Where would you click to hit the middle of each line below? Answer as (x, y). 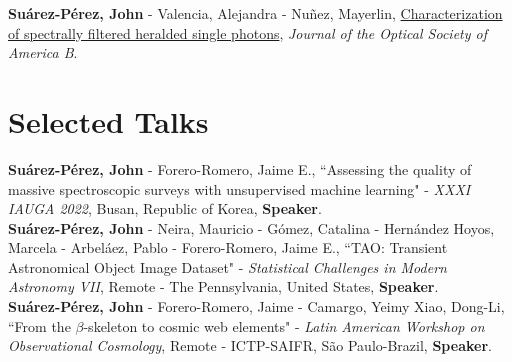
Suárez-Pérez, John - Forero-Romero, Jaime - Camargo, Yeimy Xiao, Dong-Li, (256, 306)
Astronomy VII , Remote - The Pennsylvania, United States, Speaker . (223, 286)
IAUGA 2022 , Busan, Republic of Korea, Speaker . (165, 208)
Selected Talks (108, 120)
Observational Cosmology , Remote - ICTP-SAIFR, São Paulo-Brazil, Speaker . (250, 345)
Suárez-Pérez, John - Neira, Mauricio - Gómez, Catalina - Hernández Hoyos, (251, 227)
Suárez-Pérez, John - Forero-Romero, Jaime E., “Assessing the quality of (240, 168)
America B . (43, 52)
